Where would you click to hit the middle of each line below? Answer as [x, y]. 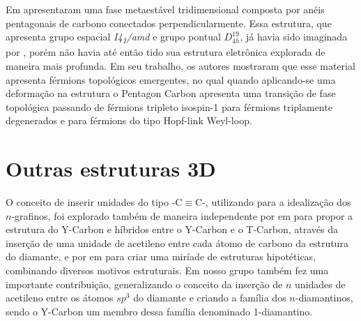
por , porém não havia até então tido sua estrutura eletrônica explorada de [166, 52]
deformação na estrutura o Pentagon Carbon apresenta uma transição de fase [171, 93]
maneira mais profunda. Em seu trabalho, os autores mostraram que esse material [180, 65]
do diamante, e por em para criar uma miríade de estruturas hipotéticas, [161, 256]
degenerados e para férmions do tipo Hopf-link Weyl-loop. [129, 120]
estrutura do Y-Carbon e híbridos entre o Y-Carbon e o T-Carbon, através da [172, 229]
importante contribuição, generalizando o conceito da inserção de [144, 284]
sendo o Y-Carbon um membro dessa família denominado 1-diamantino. [159, 311]
